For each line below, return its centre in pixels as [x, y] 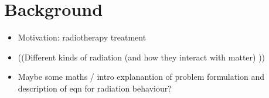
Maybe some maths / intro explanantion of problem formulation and [141, 77]
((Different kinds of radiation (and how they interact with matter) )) [142, 57]
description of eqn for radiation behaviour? [95, 88]
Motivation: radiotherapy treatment [82, 37]
